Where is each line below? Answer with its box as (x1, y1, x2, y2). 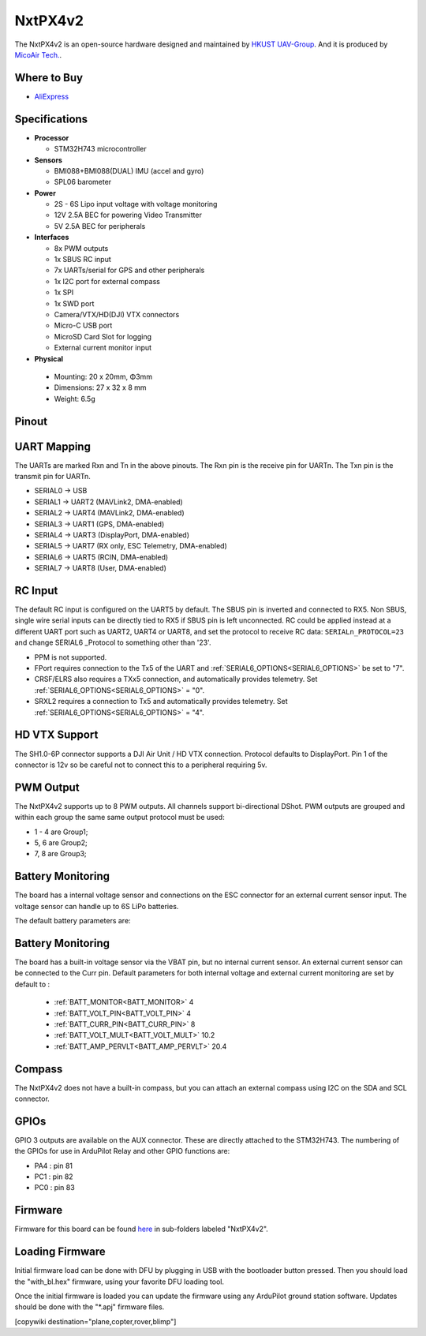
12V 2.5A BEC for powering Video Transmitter (54, 210, 203, 220)
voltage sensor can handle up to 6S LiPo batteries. (14, 901, 179, 911)
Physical (34, 354, 63, 363)
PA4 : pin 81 (34, 1161, 73, 1170)
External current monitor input (54, 343, 152, 353)
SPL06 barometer (54, 178, 112, 187)
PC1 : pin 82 (34, 1172, 74, 1181)
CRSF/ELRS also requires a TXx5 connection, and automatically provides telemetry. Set (34, 675, 318, 684)
